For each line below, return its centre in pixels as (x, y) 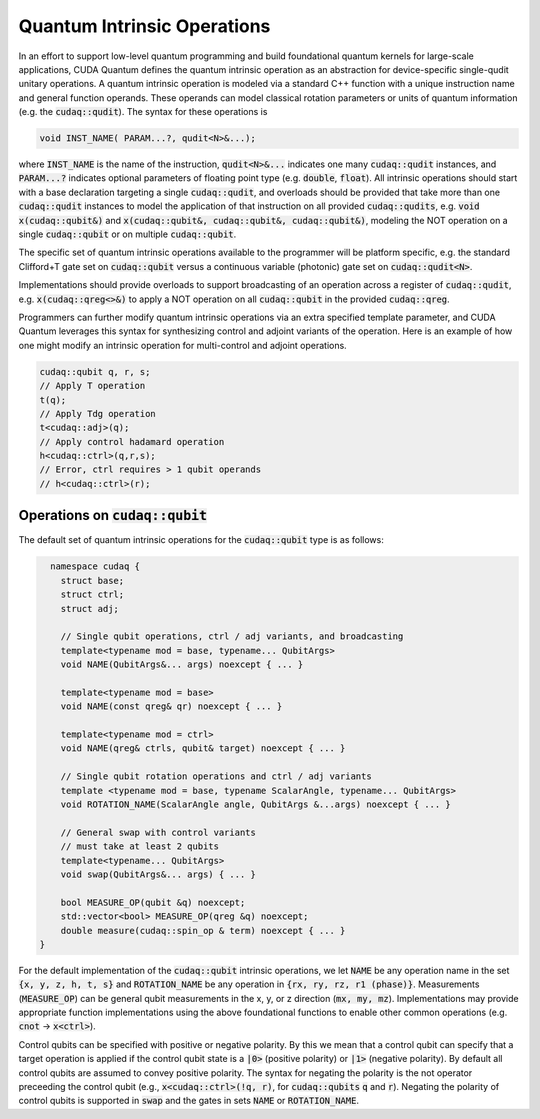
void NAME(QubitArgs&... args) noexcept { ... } (182, 664)
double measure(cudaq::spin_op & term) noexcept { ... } (203, 930)
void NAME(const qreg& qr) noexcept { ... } (171, 706)
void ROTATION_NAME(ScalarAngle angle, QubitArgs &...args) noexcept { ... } (256, 804)
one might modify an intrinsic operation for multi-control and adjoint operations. (182, 345)
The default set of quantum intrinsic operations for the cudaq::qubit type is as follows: (201, 540)
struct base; (92, 580)
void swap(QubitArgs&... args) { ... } (158, 874)
